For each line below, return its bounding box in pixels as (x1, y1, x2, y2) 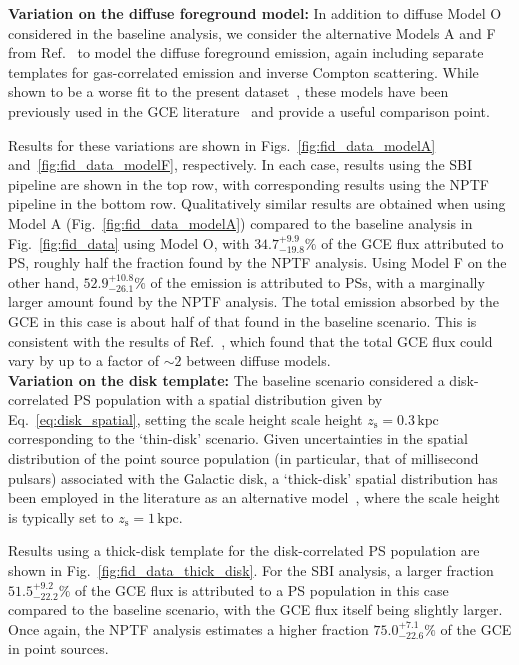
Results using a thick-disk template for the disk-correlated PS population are (8, 540, 480, 561)
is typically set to (8, 506, 114, 527)
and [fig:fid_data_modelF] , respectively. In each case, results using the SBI (8, 154, 473, 175)
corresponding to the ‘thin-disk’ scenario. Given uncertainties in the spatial (8, 428, 468, 449)
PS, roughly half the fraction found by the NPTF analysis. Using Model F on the (8, 252, 507, 273)
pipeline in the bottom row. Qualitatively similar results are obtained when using (8, 193, 506, 214)
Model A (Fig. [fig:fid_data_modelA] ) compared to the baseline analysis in (8, 212, 473, 233)
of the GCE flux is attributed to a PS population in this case (75, 579, 449, 600)
